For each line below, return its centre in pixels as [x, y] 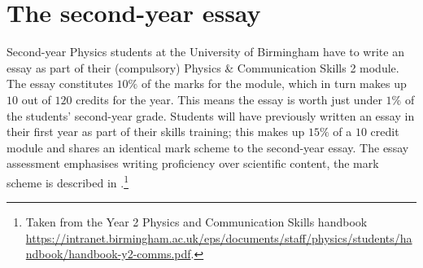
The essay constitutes [60, 83]
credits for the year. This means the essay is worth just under [229, 99]
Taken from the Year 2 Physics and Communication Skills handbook [196, 222]
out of [36, 99]
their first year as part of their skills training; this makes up [156, 132]
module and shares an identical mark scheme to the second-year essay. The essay [208, 147]
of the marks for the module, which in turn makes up [274, 83]
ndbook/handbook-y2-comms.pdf [108, 254]
